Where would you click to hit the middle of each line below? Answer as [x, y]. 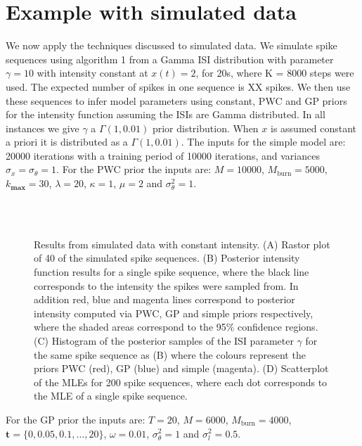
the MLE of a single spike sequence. [111, 396]
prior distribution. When [205, 128]
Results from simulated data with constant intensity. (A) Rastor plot [182, 244]
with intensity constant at [92, 73]
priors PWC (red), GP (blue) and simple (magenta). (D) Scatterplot [181, 368]
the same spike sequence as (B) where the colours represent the [170, 354]
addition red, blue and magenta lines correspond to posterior [164, 299]
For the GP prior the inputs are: [76, 419]
